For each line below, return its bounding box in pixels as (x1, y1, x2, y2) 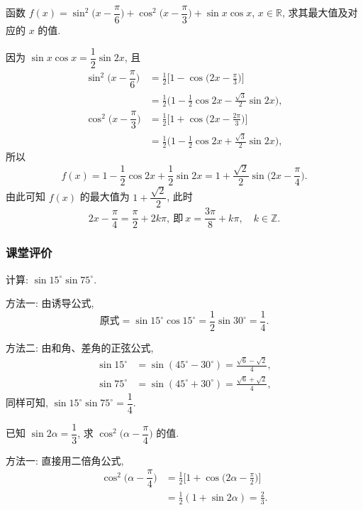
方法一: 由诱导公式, (6, 295, 94, 310)
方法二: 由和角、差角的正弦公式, (6, 340, 154, 354)
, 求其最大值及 (281, 5, 348, 20)
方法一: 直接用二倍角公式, (6, 452, 124, 467)
